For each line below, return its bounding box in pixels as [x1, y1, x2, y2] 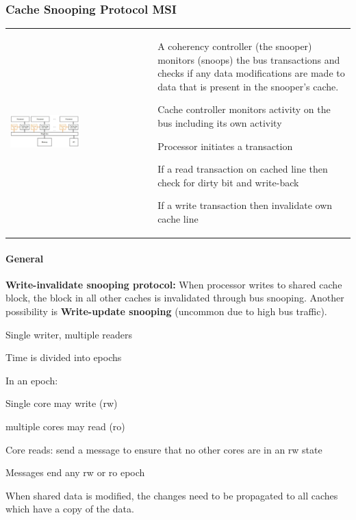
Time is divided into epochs [5, 350, 122, 364]
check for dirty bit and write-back [157, 175, 299, 189]
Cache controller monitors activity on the [157, 102, 331, 116]
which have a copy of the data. [5, 502, 134, 516]
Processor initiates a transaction [157, 138, 293, 153]
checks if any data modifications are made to [157, 66, 345, 80]
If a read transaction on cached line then [157, 162, 328, 176]
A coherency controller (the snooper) [157, 38, 312, 53]
